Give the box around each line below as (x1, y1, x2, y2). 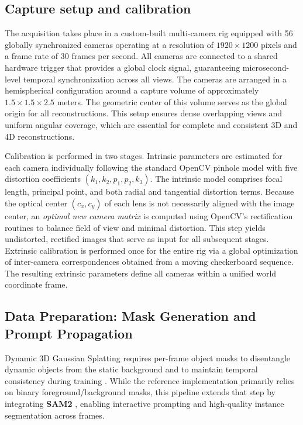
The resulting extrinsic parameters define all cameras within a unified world (5, 267, 277, 279)
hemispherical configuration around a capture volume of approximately (5, 84, 259, 96)
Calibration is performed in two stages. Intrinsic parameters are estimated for (5, 150, 283, 162)
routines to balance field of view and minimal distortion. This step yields (5, 221, 266, 233)
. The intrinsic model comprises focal (150, 172, 283, 185)
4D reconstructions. (5, 130, 75, 142)
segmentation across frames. (5, 409, 105, 421)
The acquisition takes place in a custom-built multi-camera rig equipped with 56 (5, 27, 293, 39)
